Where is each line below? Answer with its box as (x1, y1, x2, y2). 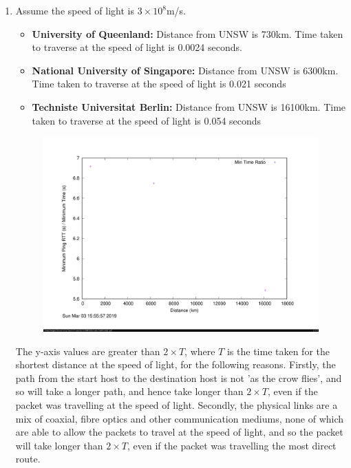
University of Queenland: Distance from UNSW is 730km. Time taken (32, 26, 343, 41)
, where (184, 343, 215, 358)
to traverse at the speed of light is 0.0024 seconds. (32, 40, 242, 54)
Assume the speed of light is (15, 3, 134, 17)
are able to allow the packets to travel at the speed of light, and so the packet (15, 425, 343, 439)
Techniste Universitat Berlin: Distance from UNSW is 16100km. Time (32, 99, 346, 114)
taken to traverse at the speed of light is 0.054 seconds (32, 113, 262, 127)
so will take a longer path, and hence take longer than (15, 384, 244, 398)
